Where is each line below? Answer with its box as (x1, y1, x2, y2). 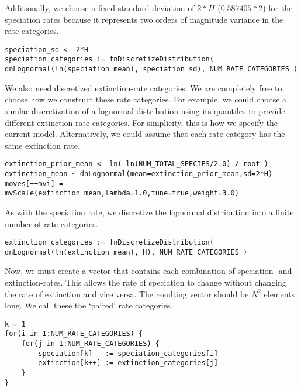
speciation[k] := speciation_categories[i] (38, 349, 219, 358)
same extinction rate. (5, 139, 80, 151)
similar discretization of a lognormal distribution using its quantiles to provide (5, 104, 285, 116)
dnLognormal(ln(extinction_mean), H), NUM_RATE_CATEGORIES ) (5, 248, 248, 256)
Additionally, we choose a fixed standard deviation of (5, 2, 195, 13)
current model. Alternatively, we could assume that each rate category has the (5, 128, 285, 140)
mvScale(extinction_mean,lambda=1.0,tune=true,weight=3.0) (5, 189, 239, 198)
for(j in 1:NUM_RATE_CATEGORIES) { (21, 339, 160, 348)
